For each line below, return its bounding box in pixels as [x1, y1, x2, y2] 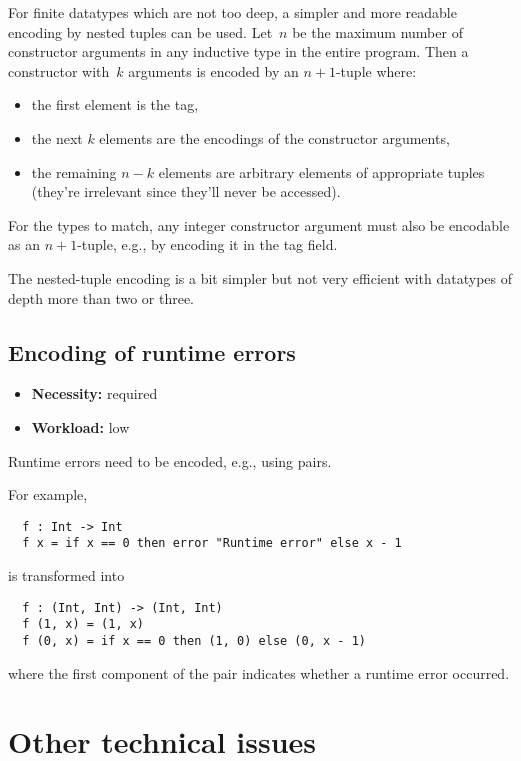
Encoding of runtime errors [8, 336, 296, 367]
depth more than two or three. [8, 287, 195, 308]
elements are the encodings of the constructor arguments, [99, 127, 450, 148]
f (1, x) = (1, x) [22, 617, 145, 632]
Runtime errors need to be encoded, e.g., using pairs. [8, 450, 332, 471]
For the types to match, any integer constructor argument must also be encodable [8, 214, 510, 235]
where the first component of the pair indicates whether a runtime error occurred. [8, 662, 510, 683]
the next [31, 127, 83, 148]
